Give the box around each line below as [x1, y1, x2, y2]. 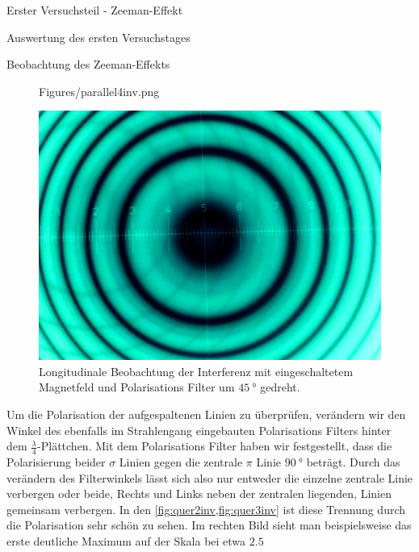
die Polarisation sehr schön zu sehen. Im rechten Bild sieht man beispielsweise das [6, 516, 412, 533]
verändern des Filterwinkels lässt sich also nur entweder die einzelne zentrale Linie [6, 469, 413, 486]
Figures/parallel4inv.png [39, 82, 160, 99]
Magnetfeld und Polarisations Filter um [39, 378, 235, 395]
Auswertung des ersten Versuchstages [6, 28, 191, 45]
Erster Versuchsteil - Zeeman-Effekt [6, 2, 183, 18]
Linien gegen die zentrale [119, 454, 243, 470]
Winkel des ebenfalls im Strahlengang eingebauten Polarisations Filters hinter [6, 421, 392, 438]
